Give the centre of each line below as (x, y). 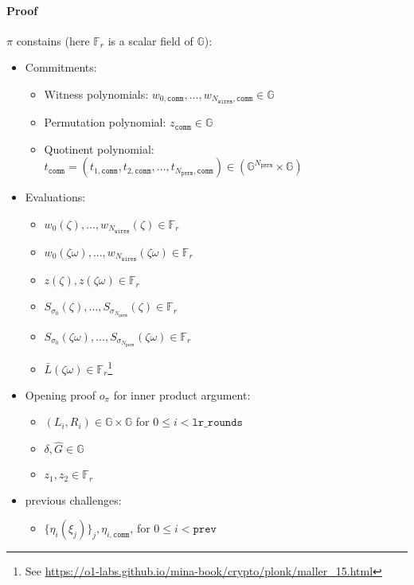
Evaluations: (55, 197)
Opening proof (61, 394)
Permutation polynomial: (105, 122)
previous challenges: (73, 499)
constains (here (53, 40)
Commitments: (61, 67)
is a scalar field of (150, 40)
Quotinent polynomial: (99, 148)
